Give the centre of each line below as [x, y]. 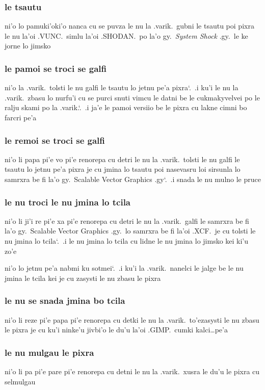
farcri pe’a [21, 117]
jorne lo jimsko [28, 46]
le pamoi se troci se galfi [56, 68]
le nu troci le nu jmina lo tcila [68, 202]
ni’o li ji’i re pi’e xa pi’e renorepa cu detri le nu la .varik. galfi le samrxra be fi [127, 220]
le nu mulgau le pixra [49, 352]
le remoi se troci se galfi [55, 140]
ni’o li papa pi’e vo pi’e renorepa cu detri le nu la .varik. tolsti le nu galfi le [122, 159]
